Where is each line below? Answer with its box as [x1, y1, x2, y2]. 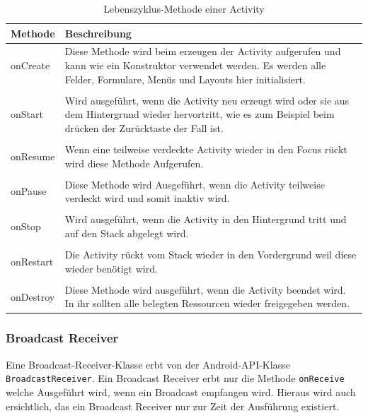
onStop [11, 219, 41, 234]
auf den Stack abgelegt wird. [64, 225, 189, 240]
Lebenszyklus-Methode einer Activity [103, 1, 265, 16]
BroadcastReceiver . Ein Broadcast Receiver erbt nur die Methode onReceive [6, 371, 345, 386]
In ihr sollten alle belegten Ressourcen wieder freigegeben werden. [64, 296, 350, 311]
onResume [11, 148, 55, 163]
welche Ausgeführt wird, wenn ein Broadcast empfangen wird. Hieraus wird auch [6, 384, 356, 399]
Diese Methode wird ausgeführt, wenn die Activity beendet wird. [64, 282, 346, 297]
